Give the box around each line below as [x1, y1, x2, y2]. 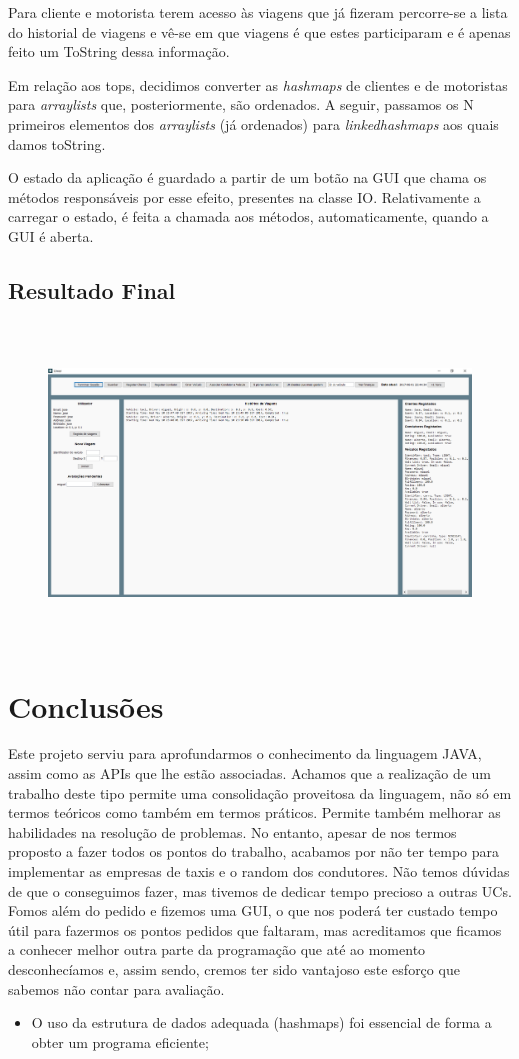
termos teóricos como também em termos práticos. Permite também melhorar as [8, 802, 501, 823]
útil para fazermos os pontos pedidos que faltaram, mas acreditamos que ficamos [8, 919, 502, 940]
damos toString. [8, 133, 106, 154]
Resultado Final [8, 274, 176, 305]
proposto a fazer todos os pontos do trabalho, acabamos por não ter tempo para [8, 841, 500, 862]
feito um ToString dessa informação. [8, 41, 230, 62]
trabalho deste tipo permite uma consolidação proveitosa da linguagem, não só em [8, 782, 512, 803]
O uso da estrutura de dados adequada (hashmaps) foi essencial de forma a [31, 1012, 492, 1033]
